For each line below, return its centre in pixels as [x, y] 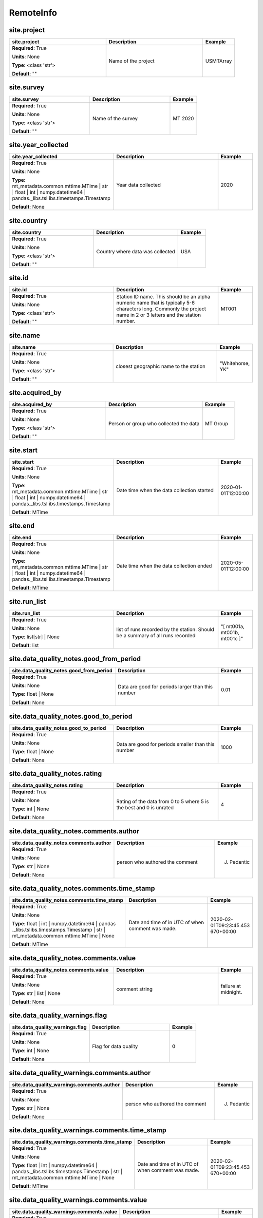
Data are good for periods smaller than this [165, 744]
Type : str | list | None [36, 993]
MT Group [216, 424]
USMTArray [219, 61]
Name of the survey [115, 118]
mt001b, [230, 632]
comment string [134, 989]
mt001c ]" [232, 638]
